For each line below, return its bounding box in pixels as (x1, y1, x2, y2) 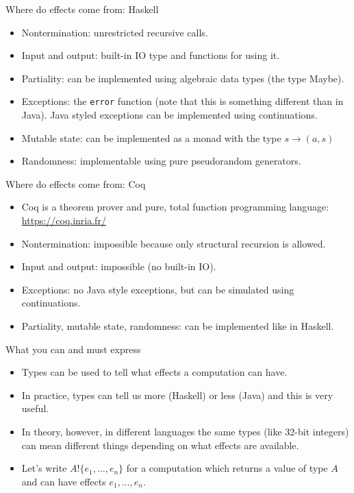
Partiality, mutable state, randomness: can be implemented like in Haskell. (21, 318, 334, 333)
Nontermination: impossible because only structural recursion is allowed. (21, 236, 326, 250)
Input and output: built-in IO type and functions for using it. (21, 48, 280, 62)
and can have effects (21, 474, 106, 488)
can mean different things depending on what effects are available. (21, 437, 299, 452)
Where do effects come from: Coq (5, 176, 146, 191)
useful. (21, 401, 49, 416)
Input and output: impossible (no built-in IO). (21, 259, 216, 274)
